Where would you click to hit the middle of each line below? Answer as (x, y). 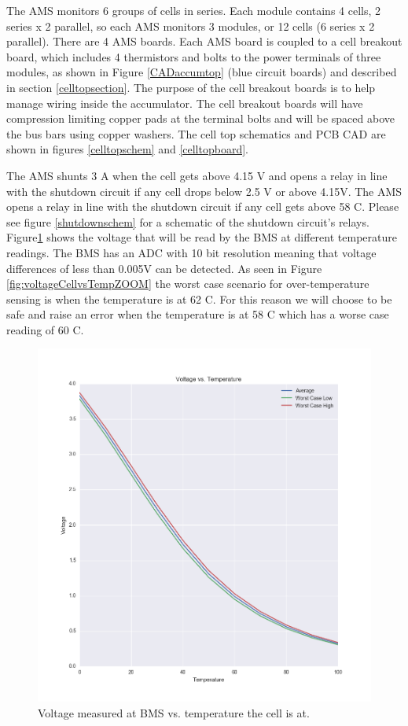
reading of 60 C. (45, 329)
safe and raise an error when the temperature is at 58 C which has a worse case (198, 314)
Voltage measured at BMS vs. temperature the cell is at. (174, 712)
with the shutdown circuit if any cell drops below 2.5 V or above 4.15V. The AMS (204, 191)
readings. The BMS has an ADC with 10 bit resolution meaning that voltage (191, 252)
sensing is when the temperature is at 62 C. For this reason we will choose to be (199, 299)
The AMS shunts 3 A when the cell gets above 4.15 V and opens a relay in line (197, 175)
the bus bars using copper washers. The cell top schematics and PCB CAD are (196, 133)
